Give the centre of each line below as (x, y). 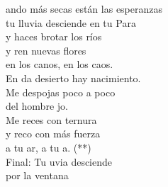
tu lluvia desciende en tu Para (71, 22)
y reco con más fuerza (53, 134)
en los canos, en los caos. (60, 64)
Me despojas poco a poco (61, 92)
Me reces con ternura (51, 119)
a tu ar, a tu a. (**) (49, 147)
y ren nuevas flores (46, 50)
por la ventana (37, 175)
